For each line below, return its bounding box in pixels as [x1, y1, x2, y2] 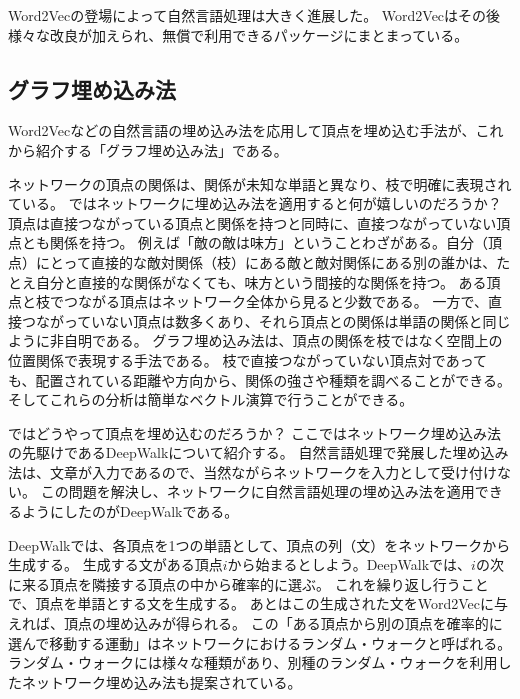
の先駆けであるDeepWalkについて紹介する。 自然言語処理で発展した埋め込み [8, 442, 509, 463]
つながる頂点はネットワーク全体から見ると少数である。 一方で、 [63, 291, 488, 312]
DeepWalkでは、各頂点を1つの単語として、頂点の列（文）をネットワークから [8, 534, 511, 555]
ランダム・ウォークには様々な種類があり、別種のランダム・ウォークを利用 [8, 652, 498, 673]
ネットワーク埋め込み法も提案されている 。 [21, 671, 302, 692]
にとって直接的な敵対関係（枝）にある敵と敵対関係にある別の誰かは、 [35, 251, 497, 272]
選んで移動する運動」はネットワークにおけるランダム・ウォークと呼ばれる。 [8, 632, 512, 653]
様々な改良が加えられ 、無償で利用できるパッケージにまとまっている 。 [8, 24, 469, 45]
